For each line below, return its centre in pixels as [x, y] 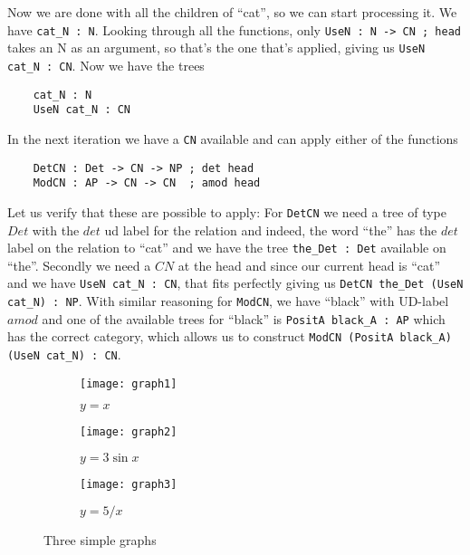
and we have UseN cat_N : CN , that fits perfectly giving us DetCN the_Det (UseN [235, 283]
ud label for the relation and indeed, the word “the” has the [271, 230]
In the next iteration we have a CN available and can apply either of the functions [233, 138]
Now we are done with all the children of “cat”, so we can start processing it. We [232, 12]
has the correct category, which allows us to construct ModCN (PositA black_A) [230, 336]
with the [56, 230]
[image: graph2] [129, 432]
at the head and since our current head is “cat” [309, 265]
